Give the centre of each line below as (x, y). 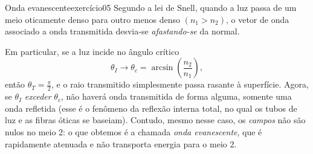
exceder (38, 96)
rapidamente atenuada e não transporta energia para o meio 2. (121, 143)
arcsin (162, 68)
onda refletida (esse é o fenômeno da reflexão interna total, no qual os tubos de (151, 108)
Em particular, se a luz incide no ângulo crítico (92, 51)
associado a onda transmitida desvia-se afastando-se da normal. (122, 31)
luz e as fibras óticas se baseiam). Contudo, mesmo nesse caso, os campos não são (155, 120)
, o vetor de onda (257, 19)
